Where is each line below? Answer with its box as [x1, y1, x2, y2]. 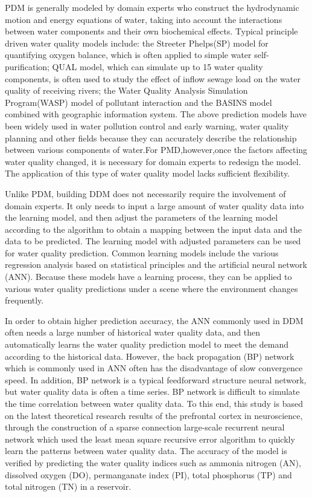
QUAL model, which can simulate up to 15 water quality [52, 60, 263, 73]
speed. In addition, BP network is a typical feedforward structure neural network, [5, 373, 307, 386]
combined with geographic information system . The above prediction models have [5, 108, 307, 120]
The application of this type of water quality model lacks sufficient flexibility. [5, 167, 290, 180]
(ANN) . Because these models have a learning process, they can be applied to [5, 270, 292, 283]
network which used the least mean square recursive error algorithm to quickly [5, 432, 295, 445]
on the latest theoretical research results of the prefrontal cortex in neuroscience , [5, 409, 303, 421]
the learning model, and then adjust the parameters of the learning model [5, 211, 278, 224]
